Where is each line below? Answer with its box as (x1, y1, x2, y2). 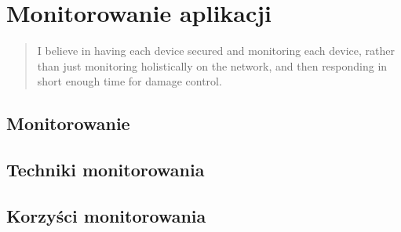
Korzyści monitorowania (6, 203, 206, 227)
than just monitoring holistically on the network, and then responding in (37, 57, 388, 74)
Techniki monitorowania (6, 158, 205, 182)
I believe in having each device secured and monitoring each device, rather (37, 42, 396, 59)
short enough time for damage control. (37, 73, 222, 89)
